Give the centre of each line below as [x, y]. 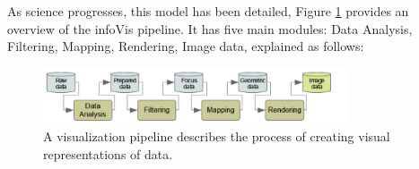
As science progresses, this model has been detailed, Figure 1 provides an [208, 11]
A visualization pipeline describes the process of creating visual [217, 136]
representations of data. [108, 153]
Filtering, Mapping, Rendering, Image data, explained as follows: [186, 46]
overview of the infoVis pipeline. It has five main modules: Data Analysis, [210, 28]
